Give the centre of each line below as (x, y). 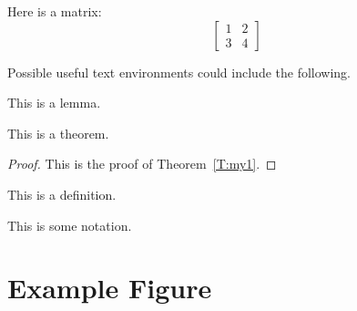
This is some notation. (70, 225)
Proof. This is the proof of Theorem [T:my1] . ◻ (142, 164)
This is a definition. (62, 194)
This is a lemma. (54, 103)
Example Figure (110, 288)
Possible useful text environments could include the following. (179, 72)
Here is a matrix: (55, 11)
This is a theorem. (58, 133)
